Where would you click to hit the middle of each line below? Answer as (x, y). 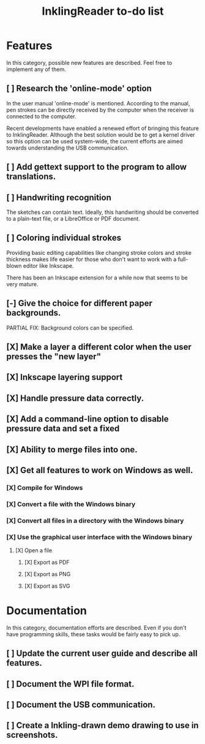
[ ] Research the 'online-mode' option (79, 89)
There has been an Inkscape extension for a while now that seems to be (97, 278)
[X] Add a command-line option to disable (88, 419)
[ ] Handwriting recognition (59, 197)
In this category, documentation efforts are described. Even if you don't (96, 628)
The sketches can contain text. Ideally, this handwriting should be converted (102, 212)
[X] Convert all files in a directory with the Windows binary (95, 520)
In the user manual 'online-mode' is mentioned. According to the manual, (98, 103)
